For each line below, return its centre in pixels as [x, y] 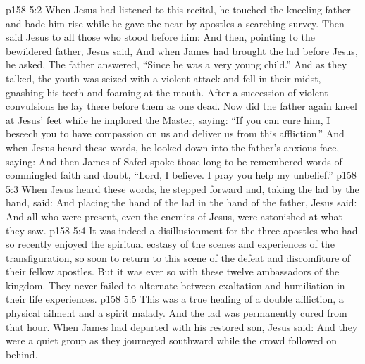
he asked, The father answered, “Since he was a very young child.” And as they [177, 64]
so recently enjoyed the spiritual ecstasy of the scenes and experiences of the [170, 244]
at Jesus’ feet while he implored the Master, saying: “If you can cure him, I [168, 119]
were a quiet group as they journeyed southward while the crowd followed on [172, 340]
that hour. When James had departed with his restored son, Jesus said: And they [182, 326]
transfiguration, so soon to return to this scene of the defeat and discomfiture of [178, 257]
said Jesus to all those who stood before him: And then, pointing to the [160, 37]
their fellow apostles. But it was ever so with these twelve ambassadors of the [173, 271]
